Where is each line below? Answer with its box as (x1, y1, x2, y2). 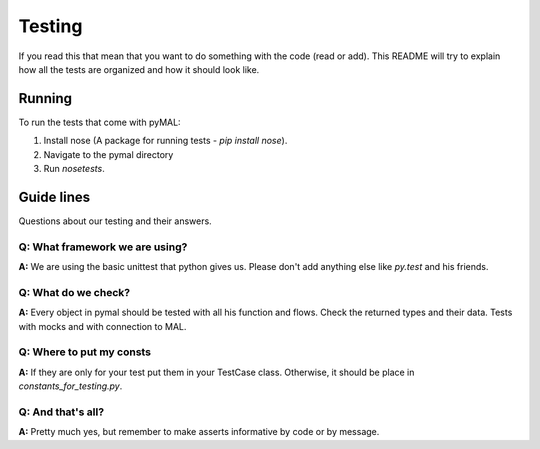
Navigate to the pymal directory (43, 148, 174, 160)
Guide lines (18, 188, 90, 205)
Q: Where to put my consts (18, 345, 152, 359)
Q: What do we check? (18, 285, 130, 299)
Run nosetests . (43, 163, 105, 175)
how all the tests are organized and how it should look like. (18, 63, 260, 75)
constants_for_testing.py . (18, 380, 123, 392)
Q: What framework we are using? (18, 240, 188, 254)
